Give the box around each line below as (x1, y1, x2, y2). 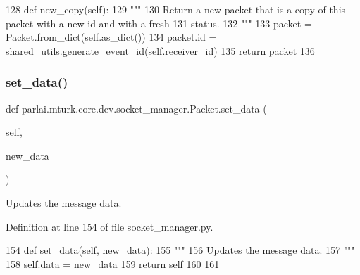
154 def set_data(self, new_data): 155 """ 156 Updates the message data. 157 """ (6, 243, 355, 257)
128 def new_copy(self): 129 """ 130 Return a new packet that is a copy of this (6, 2, 346, 16)
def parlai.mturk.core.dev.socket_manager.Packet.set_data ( (6, 101, 267, 115)
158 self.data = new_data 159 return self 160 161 (6, 256, 220, 271)
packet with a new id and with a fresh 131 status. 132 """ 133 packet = (6, 15, 312, 30)
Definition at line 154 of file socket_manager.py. (6, 219, 213, 234)
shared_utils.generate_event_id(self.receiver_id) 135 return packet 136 (6, 43, 315, 58)
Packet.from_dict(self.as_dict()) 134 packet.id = (6, 30, 217, 44)
